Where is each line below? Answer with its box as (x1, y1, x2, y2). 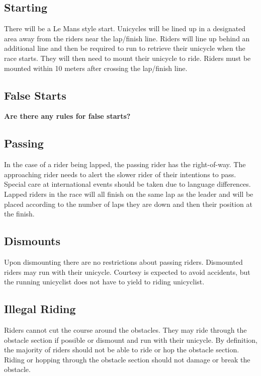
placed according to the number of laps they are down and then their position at (4, 198, 252, 209)
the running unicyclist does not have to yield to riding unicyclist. (4, 276, 205, 287)
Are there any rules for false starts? (4, 111, 131, 121)
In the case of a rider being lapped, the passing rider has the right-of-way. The (4, 159, 246, 170)
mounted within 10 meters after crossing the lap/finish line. (4, 62, 188, 73)
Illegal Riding (4, 301, 76, 317)
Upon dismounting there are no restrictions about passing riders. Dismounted (4, 256, 243, 267)
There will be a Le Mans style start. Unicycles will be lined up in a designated (4, 23, 246, 34)
